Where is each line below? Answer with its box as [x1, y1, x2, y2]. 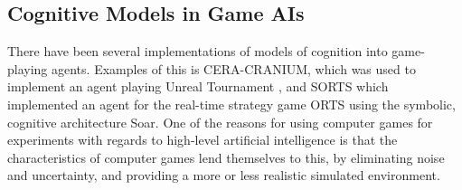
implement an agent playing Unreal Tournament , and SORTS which [7, 77, 389, 96]
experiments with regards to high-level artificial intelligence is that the [7, 130, 398, 149]
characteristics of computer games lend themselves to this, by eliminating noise [7, 147, 445, 166]
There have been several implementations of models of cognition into [7, 42, 388, 61]
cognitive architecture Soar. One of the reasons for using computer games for [7, 112, 433, 131]
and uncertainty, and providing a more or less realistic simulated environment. [7, 166, 440, 185]
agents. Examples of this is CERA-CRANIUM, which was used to [52, 59, 416, 78]
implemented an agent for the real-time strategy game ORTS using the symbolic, [7, 94, 456, 113]
